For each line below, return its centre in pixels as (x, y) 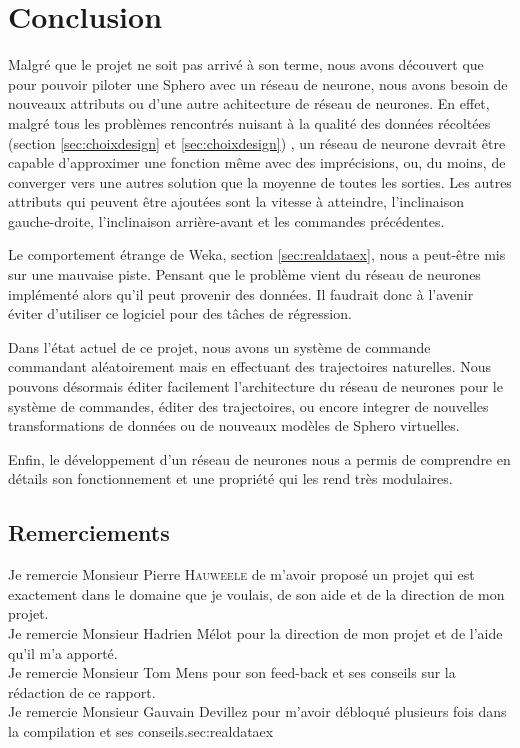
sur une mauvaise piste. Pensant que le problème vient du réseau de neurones (244, 274)
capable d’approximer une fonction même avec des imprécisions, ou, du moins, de (257, 162)
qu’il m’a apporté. (63, 652)
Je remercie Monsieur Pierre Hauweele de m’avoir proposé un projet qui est (241, 574)
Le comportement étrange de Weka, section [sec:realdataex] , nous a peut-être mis (257, 254)
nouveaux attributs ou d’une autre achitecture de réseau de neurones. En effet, (249, 103)
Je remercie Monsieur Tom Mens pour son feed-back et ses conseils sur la (232, 672)
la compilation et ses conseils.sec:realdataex (141, 730)
